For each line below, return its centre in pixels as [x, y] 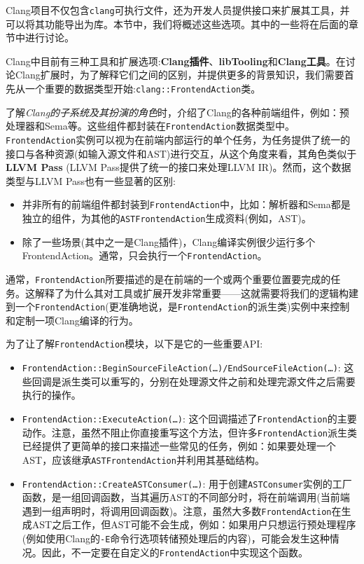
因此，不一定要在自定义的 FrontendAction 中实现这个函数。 [175, 552]
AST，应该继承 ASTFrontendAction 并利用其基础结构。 [143, 459]
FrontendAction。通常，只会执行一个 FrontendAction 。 [145, 255]
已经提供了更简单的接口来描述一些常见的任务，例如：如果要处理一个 [179, 446]
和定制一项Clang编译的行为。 [72, 320]
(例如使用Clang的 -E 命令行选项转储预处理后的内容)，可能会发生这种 [176, 538]
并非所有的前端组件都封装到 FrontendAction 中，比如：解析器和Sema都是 [186, 204]
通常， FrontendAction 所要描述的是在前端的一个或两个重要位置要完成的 [168, 278]
